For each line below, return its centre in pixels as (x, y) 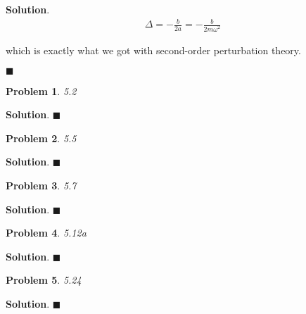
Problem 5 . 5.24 (44, 280)
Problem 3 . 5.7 (41, 185)
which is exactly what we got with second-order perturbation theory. (153, 50)
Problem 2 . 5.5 (41, 138)
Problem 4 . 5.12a (46, 233)
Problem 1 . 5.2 (41, 90)
